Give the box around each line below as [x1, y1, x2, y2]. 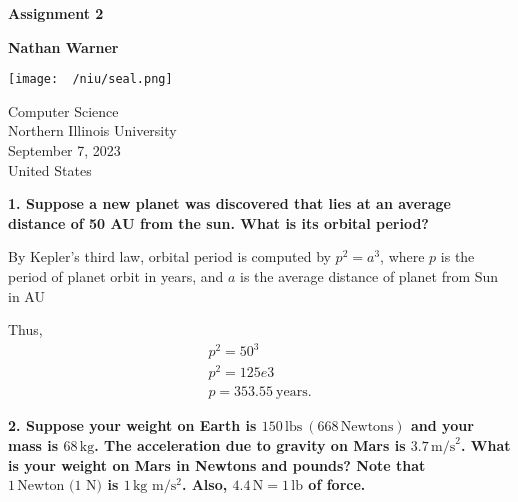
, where [380, 246, 425, 267]
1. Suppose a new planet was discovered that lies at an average [8, 193, 451, 214]
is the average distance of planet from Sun [240, 266, 499, 286]
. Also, [181, 474, 228, 495]
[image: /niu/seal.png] [8, 72, 173, 87]
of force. [308, 474, 366, 495]
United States [8, 159, 92, 180]
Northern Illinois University [8, 120, 177, 141]
